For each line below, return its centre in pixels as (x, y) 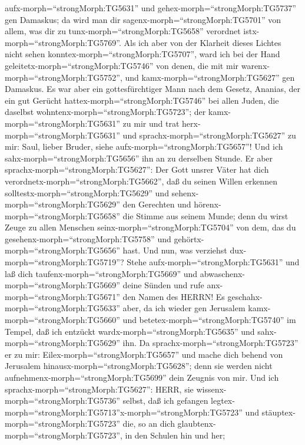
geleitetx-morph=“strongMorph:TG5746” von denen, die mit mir (122, 65)
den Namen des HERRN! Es (174, 296)
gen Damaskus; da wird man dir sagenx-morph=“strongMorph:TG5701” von (143, 19)
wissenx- (211, 389)
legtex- (223, 400)
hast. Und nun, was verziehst (175, 250)
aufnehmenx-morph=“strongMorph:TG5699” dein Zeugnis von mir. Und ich (142, 377)
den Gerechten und (157, 204)
